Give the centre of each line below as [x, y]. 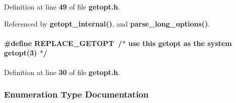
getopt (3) [21, 53]
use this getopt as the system [180, 43]
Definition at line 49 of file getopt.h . [62, 6]
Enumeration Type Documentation [76, 94]
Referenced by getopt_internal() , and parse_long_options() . [107, 23]
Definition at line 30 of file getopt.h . [62, 72]
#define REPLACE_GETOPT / [63, 43]
